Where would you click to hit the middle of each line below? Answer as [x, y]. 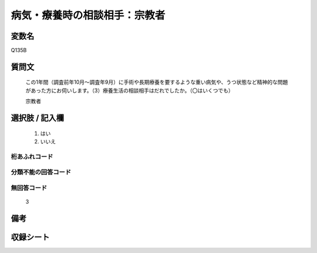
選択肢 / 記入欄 [38, 118]
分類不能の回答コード [41, 172]
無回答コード [29, 188]
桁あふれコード [32, 157]
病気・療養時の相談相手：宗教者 [88, 15]
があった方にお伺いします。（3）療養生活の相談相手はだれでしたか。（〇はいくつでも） [130, 90]
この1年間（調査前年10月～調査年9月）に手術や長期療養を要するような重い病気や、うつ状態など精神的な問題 [157, 82]
